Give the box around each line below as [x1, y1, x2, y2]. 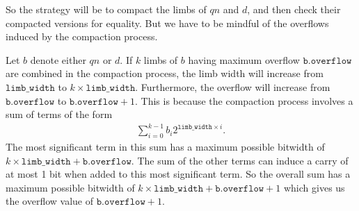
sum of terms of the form [6, 107, 113, 121]
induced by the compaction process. [6, 29, 158, 44]
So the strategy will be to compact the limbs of [6, 2, 207, 16]
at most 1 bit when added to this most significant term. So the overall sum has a [6, 167, 351, 181]
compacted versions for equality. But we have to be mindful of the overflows [6, 15, 329, 30]
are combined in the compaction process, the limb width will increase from [6, 66, 324, 81]
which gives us [283, 180, 345, 194]
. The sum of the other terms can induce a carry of [131, 153, 349, 167]
